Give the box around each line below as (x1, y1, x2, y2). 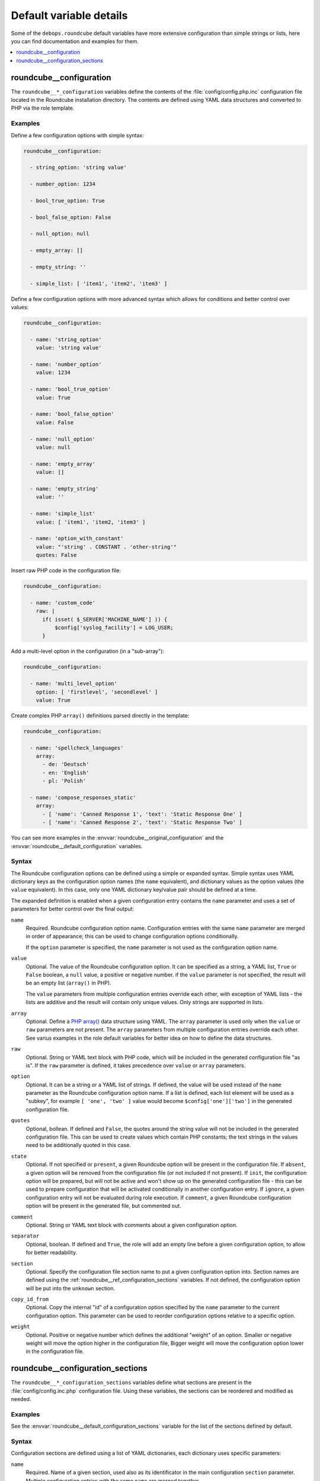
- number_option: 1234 (30, 181, 96, 188)
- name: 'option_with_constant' (30, 535, 124, 542)
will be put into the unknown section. (25, 1284, 116, 1291)
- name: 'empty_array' (30, 460, 96, 467)
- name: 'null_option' (30, 435, 96, 443)
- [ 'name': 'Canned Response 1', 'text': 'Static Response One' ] (42, 810, 242, 818)
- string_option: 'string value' (30, 164, 127, 171)
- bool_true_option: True (30, 197, 105, 204)
